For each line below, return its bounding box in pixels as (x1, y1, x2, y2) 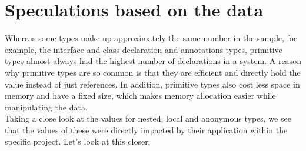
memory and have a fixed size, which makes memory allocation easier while (5, 89, 276, 102)
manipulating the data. (5, 100, 88, 113)
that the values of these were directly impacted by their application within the (5, 123, 288, 136)
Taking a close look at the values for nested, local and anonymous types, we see (5, 112, 291, 125)
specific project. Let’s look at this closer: (5, 135, 151, 147)
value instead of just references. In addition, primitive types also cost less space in (5, 78, 300, 90)
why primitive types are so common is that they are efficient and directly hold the (5, 66, 301, 78)
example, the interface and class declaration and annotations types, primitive (5, 43, 282, 55)
